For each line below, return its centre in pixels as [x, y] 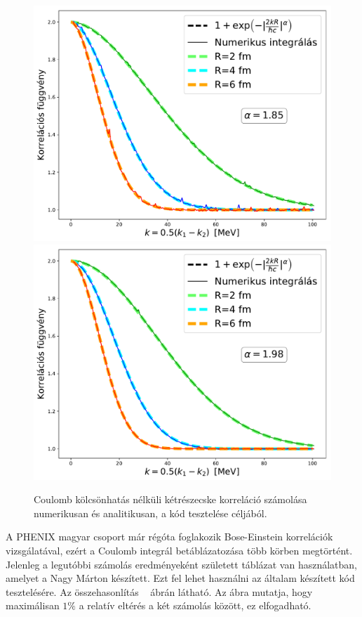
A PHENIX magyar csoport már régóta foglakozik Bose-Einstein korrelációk [169, 537]
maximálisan [33, 605]
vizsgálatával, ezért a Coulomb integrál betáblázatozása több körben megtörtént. [179, 550]
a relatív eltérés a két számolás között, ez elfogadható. [195, 605]
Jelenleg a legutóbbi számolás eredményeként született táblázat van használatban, [182, 564]
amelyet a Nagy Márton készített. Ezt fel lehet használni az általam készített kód [180, 578]
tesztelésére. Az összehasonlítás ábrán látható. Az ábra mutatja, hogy [159, 591]
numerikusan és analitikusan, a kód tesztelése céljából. [150, 513]
